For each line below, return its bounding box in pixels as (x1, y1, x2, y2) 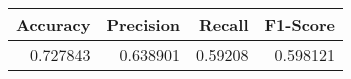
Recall (198, 13, 249, 36)
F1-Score (264, 13, 336, 36)
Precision (106, 13, 181, 36)
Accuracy (16, 13, 91, 36)
